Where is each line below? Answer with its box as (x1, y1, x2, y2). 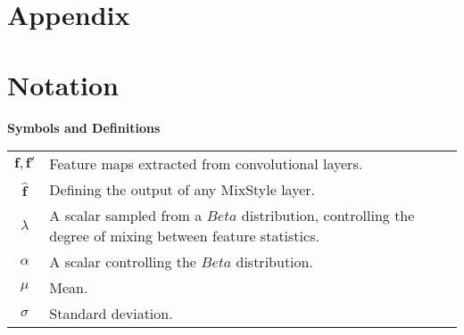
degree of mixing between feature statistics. (49, 225, 319, 247)
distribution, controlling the (241, 205, 415, 226)
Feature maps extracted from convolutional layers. (49, 153, 363, 175)
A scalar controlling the (49, 251, 196, 273)
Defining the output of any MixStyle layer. (49, 179, 315, 200)
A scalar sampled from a (49, 205, 203, 226)
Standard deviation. (49, 303, 173, 324)
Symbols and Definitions (7, 118, 161, 136)
